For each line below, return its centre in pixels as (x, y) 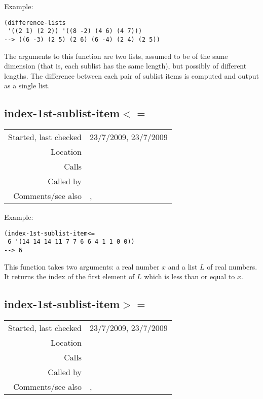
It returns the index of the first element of (69, 276)
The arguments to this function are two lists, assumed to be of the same (116, 56)
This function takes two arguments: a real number (82, 266)
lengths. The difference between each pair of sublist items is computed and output (131, 75)
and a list (183, 266)
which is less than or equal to (190, 276)
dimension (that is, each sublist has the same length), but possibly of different (125, 66)
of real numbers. (232, 266)
